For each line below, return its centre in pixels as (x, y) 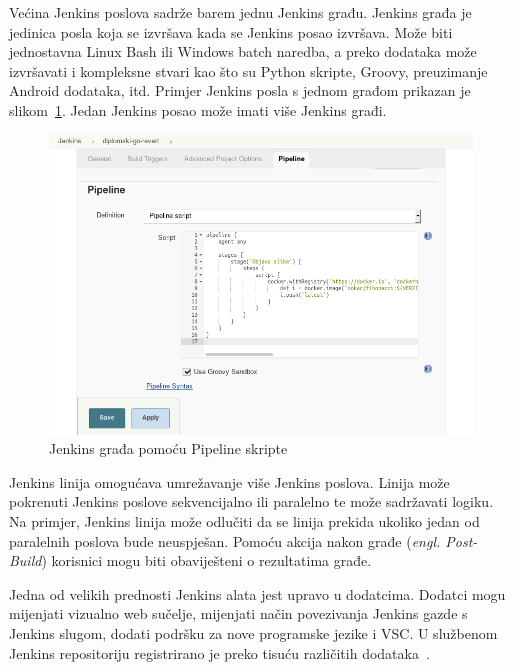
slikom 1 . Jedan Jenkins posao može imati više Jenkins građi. (198, 109)
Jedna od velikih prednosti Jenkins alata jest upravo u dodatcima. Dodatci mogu (257, 593)
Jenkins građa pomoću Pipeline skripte (168, 448)
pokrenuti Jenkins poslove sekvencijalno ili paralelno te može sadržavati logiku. (251, 501)
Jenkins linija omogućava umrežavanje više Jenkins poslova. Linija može (229, 481)
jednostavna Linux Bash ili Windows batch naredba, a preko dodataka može (243, 51)
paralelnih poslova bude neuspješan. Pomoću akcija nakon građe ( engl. (225, 540)
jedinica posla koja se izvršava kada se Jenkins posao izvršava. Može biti (231, 31)
